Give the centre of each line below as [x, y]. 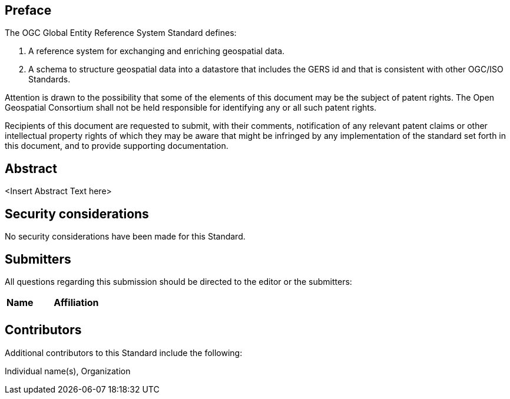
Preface [28, 10]
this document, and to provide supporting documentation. [117, 146]
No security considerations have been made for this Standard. [125, 237]
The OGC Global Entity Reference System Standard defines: [121, 33]
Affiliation [76, 302]
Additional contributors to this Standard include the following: [124, 353]
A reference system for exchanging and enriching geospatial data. [157, 51]
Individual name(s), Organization [68, 371]
